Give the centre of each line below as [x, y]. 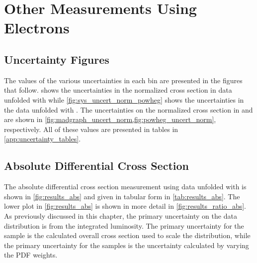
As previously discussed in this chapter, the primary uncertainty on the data [121, 215]
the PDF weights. [31, 255]
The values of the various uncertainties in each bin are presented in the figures [123, 80]
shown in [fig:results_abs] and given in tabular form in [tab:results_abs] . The [122, 196]
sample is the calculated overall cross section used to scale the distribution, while [127, 235]
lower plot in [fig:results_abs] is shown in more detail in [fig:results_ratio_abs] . [125, 206]
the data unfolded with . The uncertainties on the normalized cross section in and [128, 109]
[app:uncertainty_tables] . [43, 139]
